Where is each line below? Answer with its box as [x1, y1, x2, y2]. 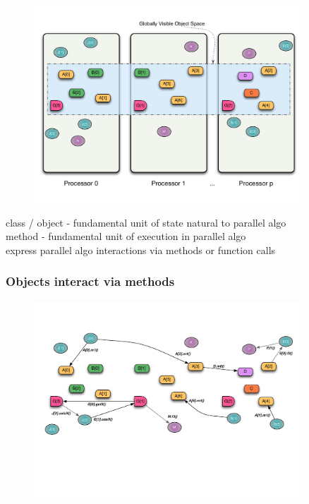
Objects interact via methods [6, 272, 175, 290]
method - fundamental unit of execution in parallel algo [6, 229, 246, 244]
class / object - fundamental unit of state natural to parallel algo [6, 215, 286, 229]
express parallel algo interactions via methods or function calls [6, 242, 276, 257]
